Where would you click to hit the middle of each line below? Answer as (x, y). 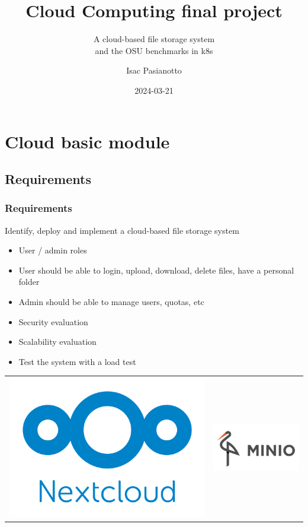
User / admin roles (53, 250)
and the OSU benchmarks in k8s (154, 50)
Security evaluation (53, 321)
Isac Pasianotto (154, 70)
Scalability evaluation (57, 342)
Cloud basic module (87, 141)
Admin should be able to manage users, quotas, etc (111, 302)
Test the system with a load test (77, 361)
